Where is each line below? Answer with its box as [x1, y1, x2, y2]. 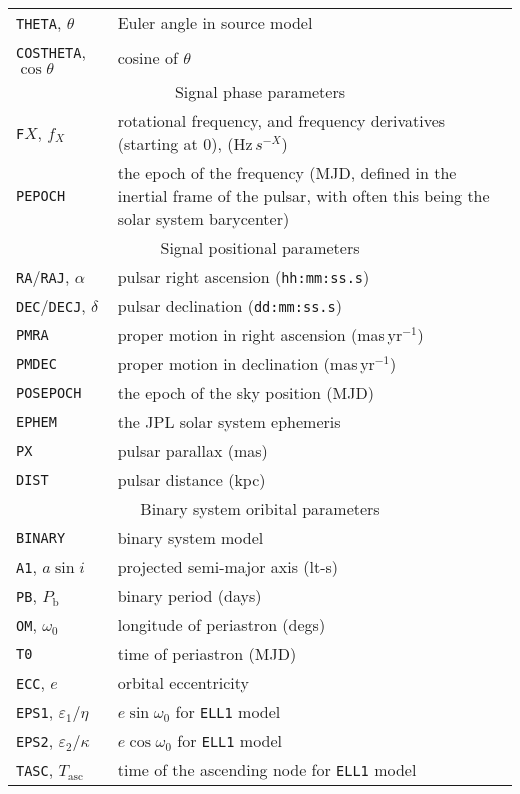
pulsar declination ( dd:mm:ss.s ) [117, 294, 342, 317]
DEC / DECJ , [16, 294, 86, 317]
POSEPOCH [16, 384, 82, 401]
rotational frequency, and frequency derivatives [117, 109, 446, 132]
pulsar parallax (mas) [117, 439, 268, 462]
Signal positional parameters [160, 236, 360, 259]
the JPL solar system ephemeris [117, 410, 341, 433]
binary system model [117, 526, 264, 549]
